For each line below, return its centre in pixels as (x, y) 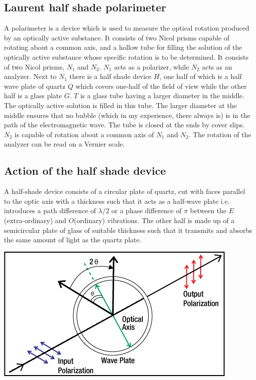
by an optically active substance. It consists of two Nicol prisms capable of (117, 37)
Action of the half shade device (85, 171)
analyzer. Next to (30, 76)
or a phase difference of (147, 210)
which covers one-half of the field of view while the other (161, 86)
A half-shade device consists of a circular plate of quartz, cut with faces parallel (125, 191)
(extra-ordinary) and (35, 220)
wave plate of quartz (35, 86)
